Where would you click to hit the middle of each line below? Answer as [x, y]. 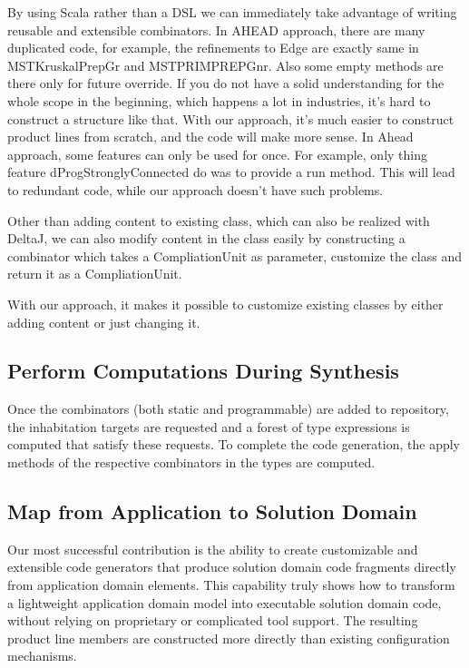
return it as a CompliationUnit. [95, 274]
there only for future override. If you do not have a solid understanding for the [226, 83]
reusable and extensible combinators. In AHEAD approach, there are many [216, 29]
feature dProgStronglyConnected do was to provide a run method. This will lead [231, 172]
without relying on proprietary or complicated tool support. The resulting [213, 620]
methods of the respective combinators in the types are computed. [191, 462]
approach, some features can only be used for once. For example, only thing [217, 154]
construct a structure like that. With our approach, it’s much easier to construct [231, 118]
